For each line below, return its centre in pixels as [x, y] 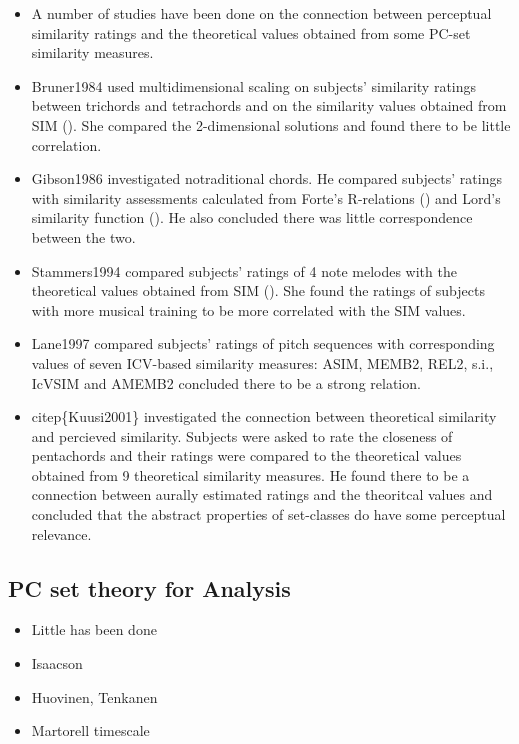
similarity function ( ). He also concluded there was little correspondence [252, 217]
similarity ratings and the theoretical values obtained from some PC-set [251, 32]
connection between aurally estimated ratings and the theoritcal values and [262, 494]
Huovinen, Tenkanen [94, 696]
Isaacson [57, 663]
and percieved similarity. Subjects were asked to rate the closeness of [242, 435]
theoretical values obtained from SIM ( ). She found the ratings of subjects [258, 290]
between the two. [83, 236]
